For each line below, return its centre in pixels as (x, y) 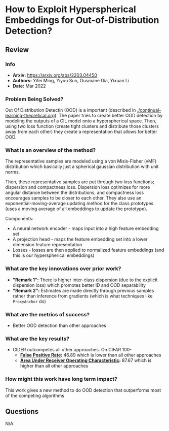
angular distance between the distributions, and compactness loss (75, 193)
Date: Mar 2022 (29, 86)
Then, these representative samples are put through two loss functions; (80, 182)
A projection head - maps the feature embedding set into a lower (80, 239)
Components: (19, 219)
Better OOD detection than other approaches (59, 325)
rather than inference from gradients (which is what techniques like (82, 296)
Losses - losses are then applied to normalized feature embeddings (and (88, 250)
